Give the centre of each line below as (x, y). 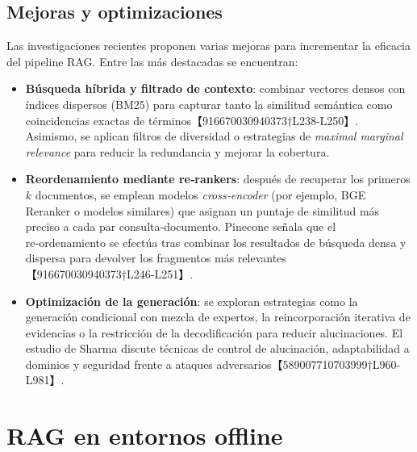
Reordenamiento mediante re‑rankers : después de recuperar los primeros (218, 179)
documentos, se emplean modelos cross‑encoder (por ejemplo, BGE (200, 194)
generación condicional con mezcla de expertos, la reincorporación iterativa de (218, 317)
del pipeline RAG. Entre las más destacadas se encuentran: (152, 61)
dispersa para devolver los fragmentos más (130, 258)
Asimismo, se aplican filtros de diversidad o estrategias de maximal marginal (214, 136)
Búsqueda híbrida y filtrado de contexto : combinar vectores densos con (215, 88)
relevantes (262, 258)
